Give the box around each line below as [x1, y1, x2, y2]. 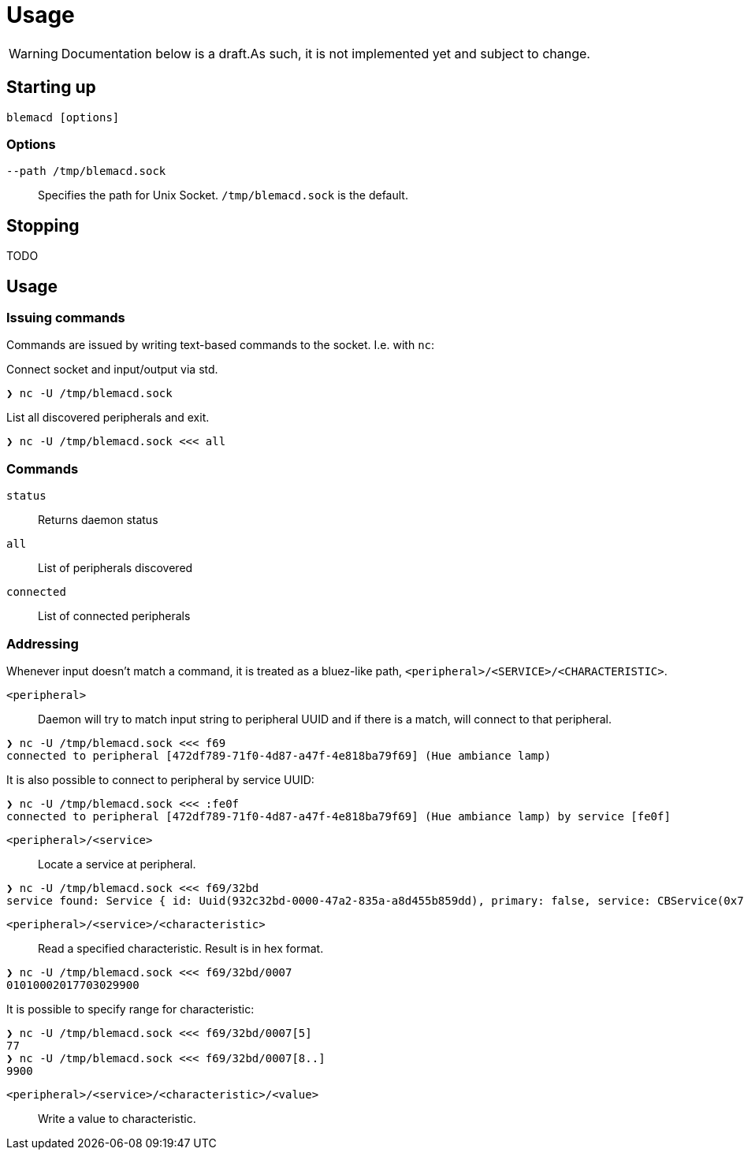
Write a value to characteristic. [38, 1111, 196, 1125]
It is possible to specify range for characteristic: [6, 1002, 255, 1016]
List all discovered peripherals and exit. [6, 411, 210, 425]
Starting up [6, 77, 96, 98]
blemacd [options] [6, 110, 120, 124]
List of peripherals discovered [38, 561, 193, 575]
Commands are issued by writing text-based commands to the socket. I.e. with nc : [6, 338, 435, 352]
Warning [9, 45, 58, 61]
